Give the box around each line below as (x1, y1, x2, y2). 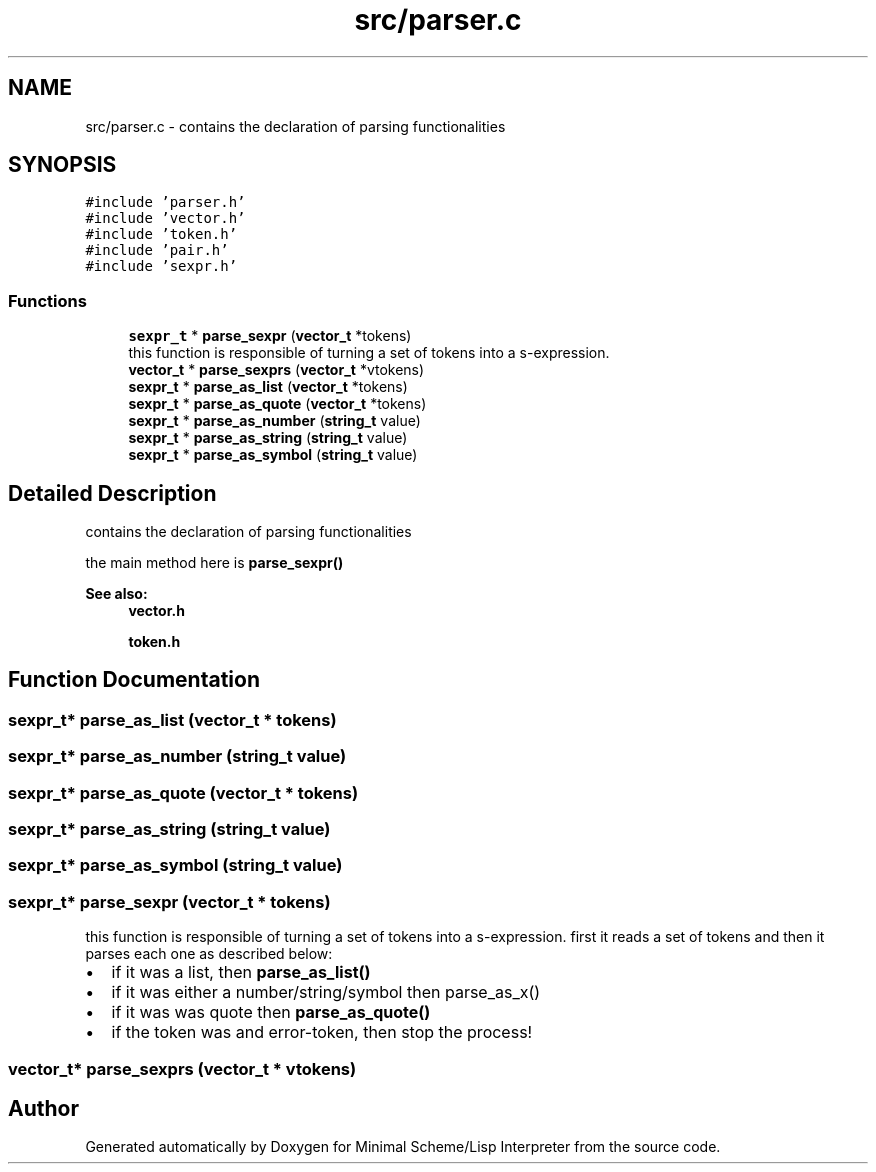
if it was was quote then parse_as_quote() (111, 1002, 431, 1023)
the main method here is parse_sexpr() (85, 554, 344, 572)
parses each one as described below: (85, 945, 333, 963)
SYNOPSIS (8, 152, 117, 178)
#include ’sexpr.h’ (85, 258, 238, 275)
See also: (85, 585, 148, 603)
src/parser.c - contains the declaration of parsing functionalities (85, 117, 506, 135)
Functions (8, 290, 87, 311)
